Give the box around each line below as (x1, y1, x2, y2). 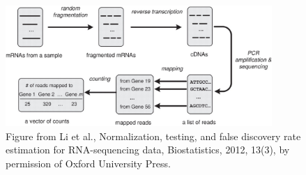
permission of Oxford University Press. (6, 155, 171, 170)
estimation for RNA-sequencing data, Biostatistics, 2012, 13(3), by (6, 142, 290, 157)
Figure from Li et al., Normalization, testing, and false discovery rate (6, 128, 301, 143)
